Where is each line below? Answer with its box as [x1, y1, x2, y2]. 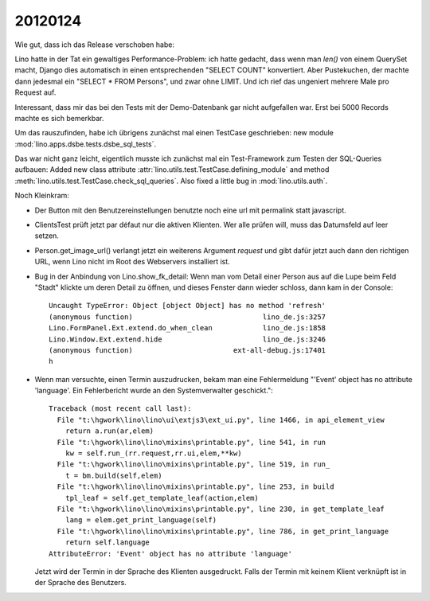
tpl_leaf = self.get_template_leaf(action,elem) [64, 494, 259, 502]
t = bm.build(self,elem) [64, 470, 162, 480]
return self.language [64, 538, 150, 547]
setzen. [34, 231, 60, 240]
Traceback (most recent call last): [49, 404, 192, 413]
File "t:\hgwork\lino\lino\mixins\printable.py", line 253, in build [57, 482, 334, 491]
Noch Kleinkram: [14, 191, 69, 201]
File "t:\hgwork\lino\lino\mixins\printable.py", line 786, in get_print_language [57, 526, 389, 536]
